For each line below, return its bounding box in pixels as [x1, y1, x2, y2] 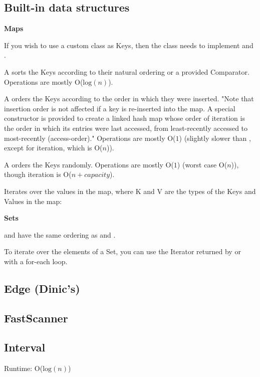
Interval [4, 339, 46, 355]
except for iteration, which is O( [4, 142, 103, 153]
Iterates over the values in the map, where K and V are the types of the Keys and [4, 185, 256, 196]
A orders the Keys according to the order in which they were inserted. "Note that [4, 93, 254, 104]
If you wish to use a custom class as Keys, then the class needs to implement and [4, 40, 253, 50]
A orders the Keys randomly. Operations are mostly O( [4, 159, 174, 169]
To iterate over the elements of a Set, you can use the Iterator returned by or [4, 246, 241, 257]
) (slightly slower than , [179, 132, 251, 143]
